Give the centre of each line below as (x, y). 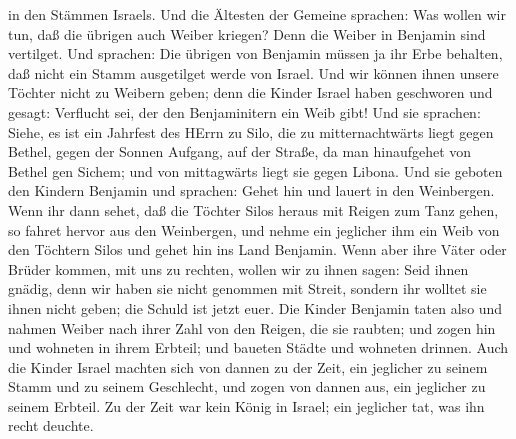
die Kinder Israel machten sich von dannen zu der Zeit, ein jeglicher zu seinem (248, 366)
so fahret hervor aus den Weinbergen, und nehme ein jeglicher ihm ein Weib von (254, 229)
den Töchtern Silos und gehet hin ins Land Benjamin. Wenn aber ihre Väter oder (257, 249)
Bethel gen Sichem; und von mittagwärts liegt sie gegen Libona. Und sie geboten (255, 170)
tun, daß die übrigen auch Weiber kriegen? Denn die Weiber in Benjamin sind (247, 33)
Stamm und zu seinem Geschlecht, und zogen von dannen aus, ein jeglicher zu (247, 386)
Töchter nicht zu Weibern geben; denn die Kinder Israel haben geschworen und (250, 92)
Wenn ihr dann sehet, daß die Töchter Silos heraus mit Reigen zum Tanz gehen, (253, 209)
